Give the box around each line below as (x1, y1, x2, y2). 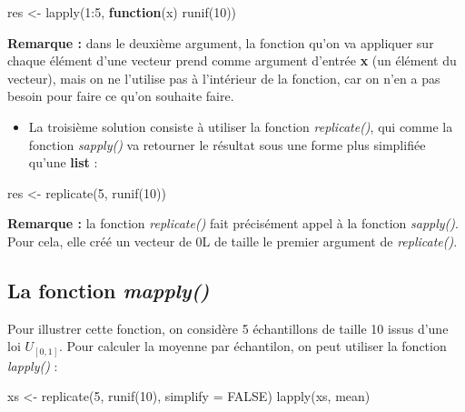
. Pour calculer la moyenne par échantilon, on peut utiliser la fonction (59, 337, 447, 356)
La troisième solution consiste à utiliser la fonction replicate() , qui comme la (28, 116, 453, 136)
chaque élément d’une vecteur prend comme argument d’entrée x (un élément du (7, 51, 457, 70)
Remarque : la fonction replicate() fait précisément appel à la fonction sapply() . (7, 214, 459, 233)
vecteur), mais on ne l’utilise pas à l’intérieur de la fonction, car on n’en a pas (7, 68, 440, 87)
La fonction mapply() (7, 276, 210, 304)
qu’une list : (28, 153, 98, 172)
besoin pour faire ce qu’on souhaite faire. (7, 86, 234, 106)
